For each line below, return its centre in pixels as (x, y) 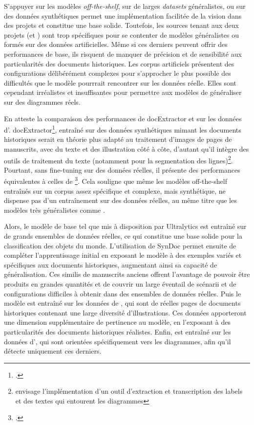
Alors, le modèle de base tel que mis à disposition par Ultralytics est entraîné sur (125, 226)
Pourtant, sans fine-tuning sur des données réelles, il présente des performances (122, 169)
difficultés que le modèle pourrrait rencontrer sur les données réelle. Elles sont (120, 82)
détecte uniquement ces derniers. (53, 351)
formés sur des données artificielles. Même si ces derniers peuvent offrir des (116, 44)
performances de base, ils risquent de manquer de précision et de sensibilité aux (123, 54)
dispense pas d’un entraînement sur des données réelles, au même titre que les (120, 200)
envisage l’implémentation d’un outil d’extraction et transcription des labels (129, 391)
